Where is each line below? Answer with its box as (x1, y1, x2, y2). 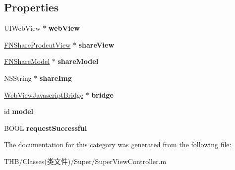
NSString (4, 72, 32, 83)
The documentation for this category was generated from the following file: (4, 139, 232, 150)
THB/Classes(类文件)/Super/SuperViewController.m (4, 156, 167, 166)
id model (4, 106, 34, 116)
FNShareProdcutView (4, 39, 71, 50)
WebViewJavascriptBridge (4, 89, 83, 100)
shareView (78, 39, 115, 50)
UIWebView (4, 23, 41, 33)
